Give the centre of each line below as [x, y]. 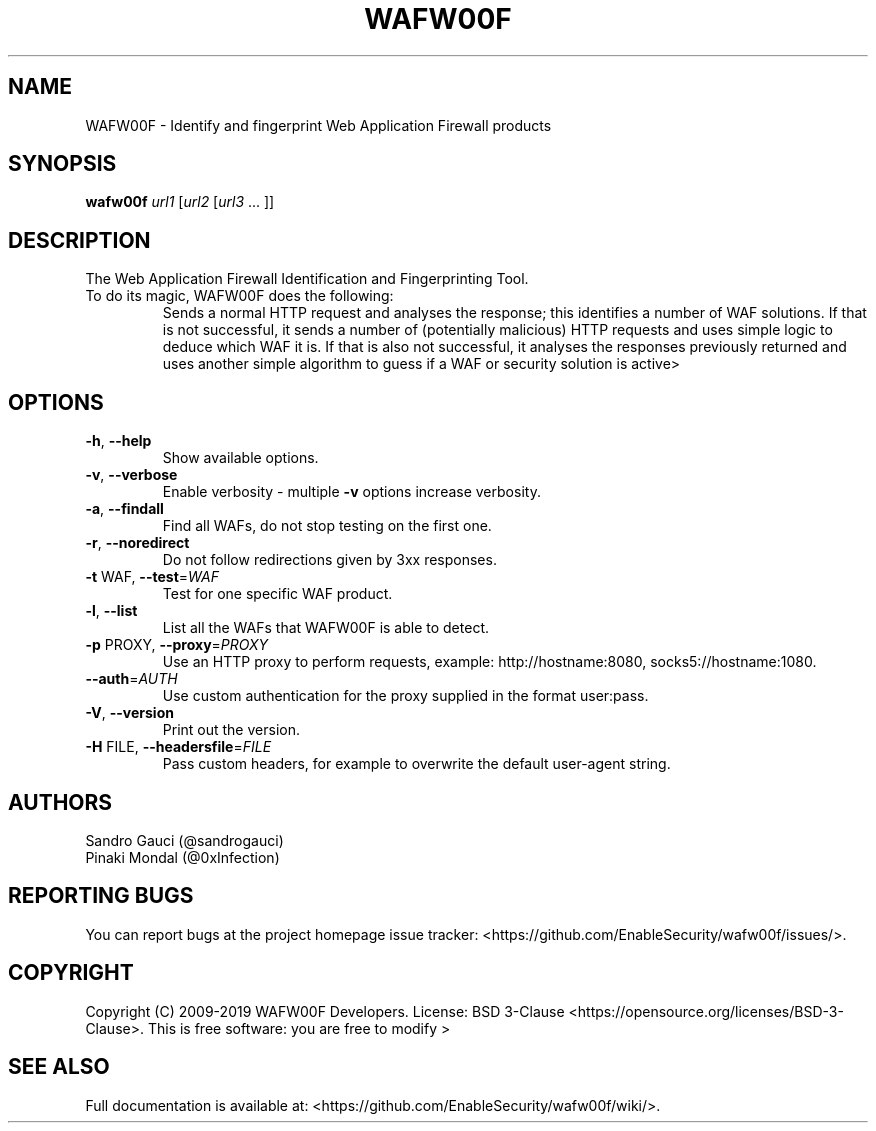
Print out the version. [231, 730]
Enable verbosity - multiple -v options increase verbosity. [351, 492]
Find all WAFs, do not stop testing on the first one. [327, 526]
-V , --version [129, 713]
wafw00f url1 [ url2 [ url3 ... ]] [180, 202]
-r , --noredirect [137, 543]
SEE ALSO [59, 1067]
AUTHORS [60, 802]
